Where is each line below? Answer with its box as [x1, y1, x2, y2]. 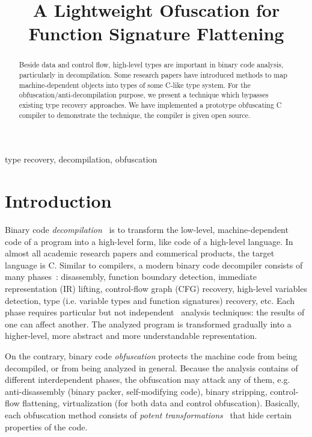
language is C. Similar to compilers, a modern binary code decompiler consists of [5, 258, 303, 271]
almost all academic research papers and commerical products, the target [5, 247, 275, 259]
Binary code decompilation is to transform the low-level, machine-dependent [5, 223, 289, 236]
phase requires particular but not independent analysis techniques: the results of [5, 306, 305, 318]
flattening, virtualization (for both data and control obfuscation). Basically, [22, 397, 300, 409]
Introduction [5, 188, 112, 213]
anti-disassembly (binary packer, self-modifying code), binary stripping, [5, 385, 268, 397]
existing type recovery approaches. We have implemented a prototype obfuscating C [19, 99, 282, 110]
